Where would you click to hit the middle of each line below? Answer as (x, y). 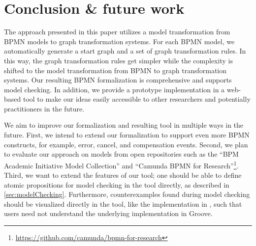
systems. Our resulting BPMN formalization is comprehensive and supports (118, 80)
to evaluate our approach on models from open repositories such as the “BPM (121, 154)
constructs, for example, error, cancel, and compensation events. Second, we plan (126, 144)
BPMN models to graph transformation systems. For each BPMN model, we (119, 41)
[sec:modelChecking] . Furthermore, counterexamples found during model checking (127, 194)
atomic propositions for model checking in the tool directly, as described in (117, 184)
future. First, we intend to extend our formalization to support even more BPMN (127, 135)
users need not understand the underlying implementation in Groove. (108, 213)
